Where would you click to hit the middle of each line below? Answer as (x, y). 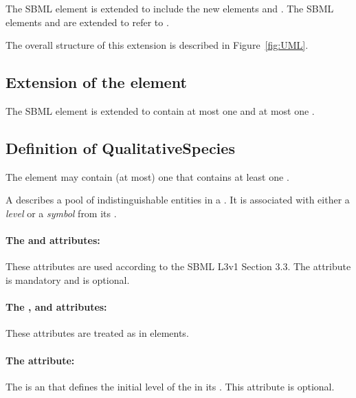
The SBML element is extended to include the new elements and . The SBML (170, 8)
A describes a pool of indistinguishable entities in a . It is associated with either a (178, 200)
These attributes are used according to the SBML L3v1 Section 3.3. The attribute (178, 266)
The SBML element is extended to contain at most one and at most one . (160, 110)
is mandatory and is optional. (68, 279)
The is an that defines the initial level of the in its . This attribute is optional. (170, 386)
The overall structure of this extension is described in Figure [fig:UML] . (157, 45)
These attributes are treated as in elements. (97, 333)
